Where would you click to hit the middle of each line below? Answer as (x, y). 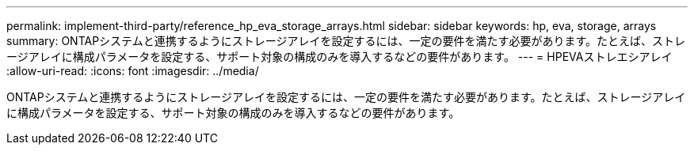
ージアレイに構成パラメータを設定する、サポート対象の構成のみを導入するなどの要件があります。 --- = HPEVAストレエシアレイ (339, 57)
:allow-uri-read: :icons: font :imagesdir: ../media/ (133, 71)
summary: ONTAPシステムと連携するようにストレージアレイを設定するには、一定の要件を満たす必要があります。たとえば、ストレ (346, 41)
